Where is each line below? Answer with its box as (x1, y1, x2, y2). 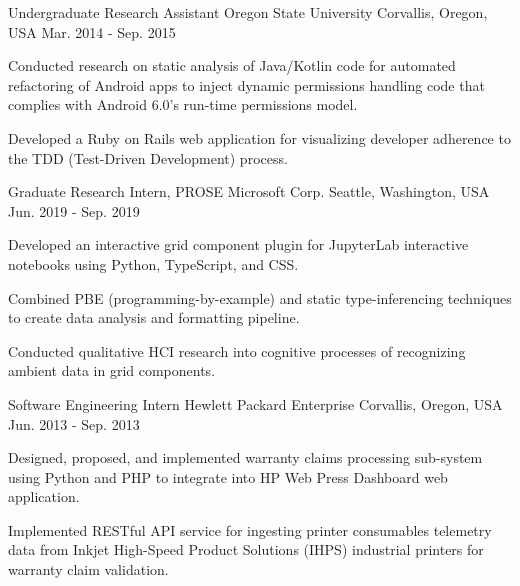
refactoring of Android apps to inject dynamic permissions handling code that (8, 74, 485, 95)
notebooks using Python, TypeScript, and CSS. (8, 253, 299, 274)
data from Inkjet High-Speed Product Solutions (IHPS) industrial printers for (8, 539, 484, 560)
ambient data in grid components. (8, 360, 216, 381)
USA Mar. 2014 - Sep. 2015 (8, 21, 176, 42)
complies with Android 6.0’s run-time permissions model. (8, 94, 358, 115)
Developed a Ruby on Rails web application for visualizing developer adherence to (8, 127, 511, 148)
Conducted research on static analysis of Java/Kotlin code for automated (8, 55, 456, 76)
